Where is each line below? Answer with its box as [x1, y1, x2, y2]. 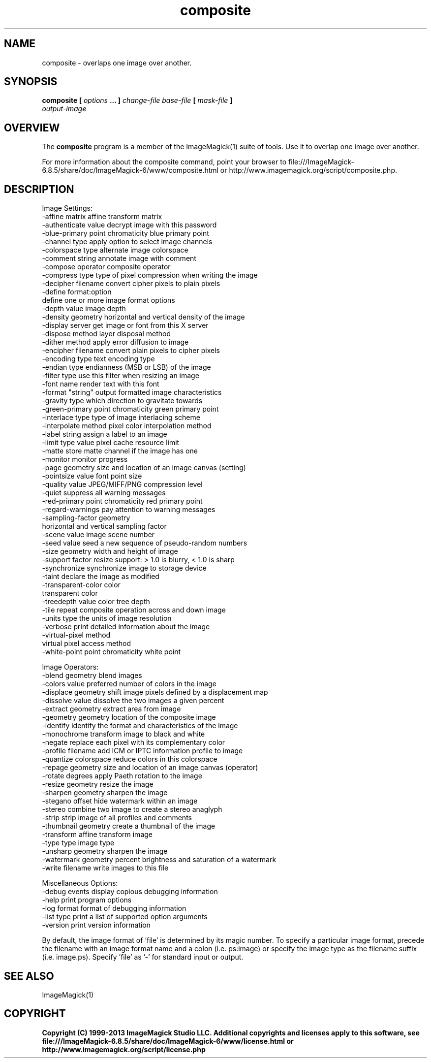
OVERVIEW [4, 121, 60, 134]
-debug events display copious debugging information [42, 887, 218, 896]
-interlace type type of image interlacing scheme [42, 413, 200, 422]
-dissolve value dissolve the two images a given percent [42, 696, 224, 705]
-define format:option [42, 288, 112, 296]
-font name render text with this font [42, 380, 159, 388]
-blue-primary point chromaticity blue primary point [42, 229, 209, 238]
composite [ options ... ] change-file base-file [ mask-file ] [42, 96, 233, 105]
